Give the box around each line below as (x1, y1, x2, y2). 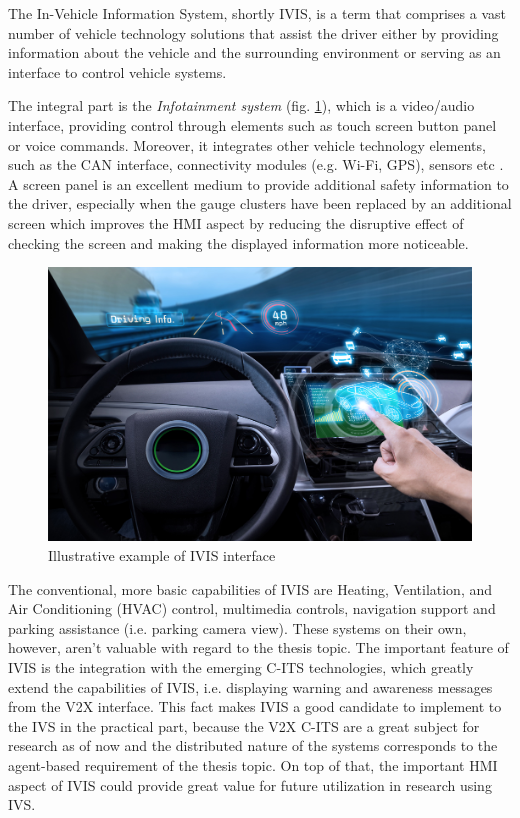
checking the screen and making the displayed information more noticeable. (8, 232, 469, 253)
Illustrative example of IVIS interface (48, 545, 276, 566)
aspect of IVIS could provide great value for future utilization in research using (8, 774, 492, 795)
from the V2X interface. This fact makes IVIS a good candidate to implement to (8, 696, 502, 717)
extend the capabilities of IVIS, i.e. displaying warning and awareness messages (8, 676, 493, 697)
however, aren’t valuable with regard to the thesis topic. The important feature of (8, 637, 509, 658)
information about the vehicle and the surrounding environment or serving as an (8, 42, 501, 63)
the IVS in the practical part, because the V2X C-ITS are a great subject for (8, 715, 480, 736)
